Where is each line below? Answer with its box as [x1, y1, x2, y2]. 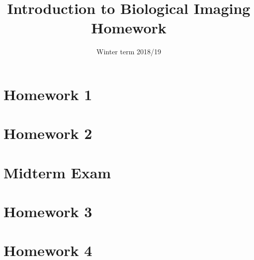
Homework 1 [3, 84, 92, 104]
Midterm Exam [3, 162, 111, 182]
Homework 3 [3, 201, 92, 222]
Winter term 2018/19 [96, 46, 161, 57]
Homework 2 [3, 123, 92, 143]
